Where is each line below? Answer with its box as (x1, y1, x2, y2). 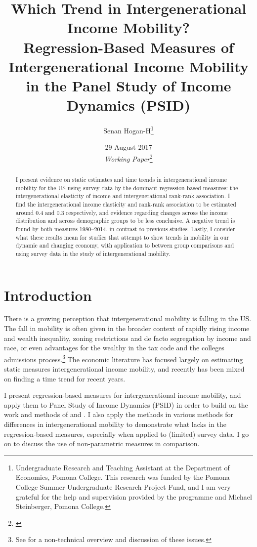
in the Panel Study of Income (26, 75, 231, 95)
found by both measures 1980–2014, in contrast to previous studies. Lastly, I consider (15, 224, 235, 233)
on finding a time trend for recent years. (4, 373, 126, 383)
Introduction (4, 285, 92, 305)
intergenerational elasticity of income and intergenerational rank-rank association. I (15, 192, 230, 200)
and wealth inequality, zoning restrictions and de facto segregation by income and (4, 333, 251, 343)
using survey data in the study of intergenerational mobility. (15, 249, 171, 257)
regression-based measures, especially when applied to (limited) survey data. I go (4, 428, 249, 439)
